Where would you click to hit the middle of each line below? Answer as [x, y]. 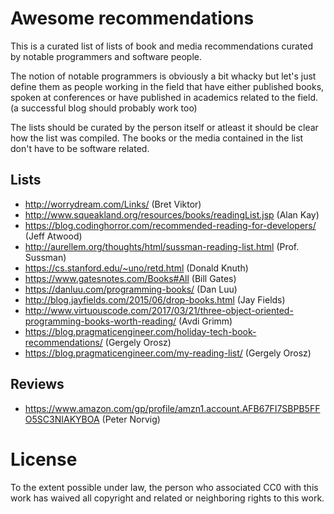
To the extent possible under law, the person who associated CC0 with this [164, 487]
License [44, 459]
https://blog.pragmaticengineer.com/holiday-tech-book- [140, 331]
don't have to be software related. [80, 148]
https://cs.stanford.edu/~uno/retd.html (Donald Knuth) [136, 268]
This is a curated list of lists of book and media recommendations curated [162, 46]
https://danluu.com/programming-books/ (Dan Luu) [131, 289]
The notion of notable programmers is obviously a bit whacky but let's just [163, 76]
